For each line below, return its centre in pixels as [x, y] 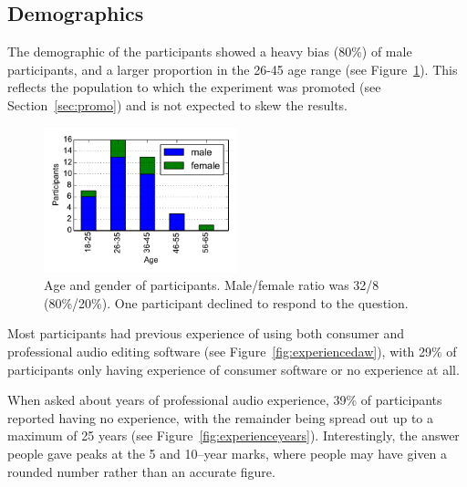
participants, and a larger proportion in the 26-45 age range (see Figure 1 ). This [233, 69]
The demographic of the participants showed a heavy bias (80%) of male [210, 52]
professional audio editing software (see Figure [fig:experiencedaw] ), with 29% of [232, 351]
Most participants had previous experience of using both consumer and [206, 333]
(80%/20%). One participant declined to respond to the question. [226, 302]
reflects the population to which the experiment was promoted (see [194, 87]
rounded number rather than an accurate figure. [141, 471]
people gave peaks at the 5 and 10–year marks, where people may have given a [228, 453]
